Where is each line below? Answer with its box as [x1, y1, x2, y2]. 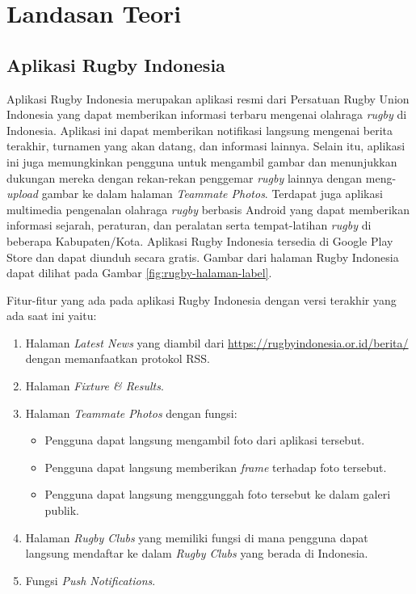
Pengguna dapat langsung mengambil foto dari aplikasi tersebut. [44, 432, 365, 449]
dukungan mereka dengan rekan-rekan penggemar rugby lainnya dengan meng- [6, 169, 397, 186]
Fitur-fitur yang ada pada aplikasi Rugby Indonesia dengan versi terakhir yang [6, 291, 397, 308]
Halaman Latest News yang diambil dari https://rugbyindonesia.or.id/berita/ [25, 334, 409, 351]
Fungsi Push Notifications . [25, 571, 156, 588]
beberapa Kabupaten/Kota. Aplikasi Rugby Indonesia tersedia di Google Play [6, 232, 393, 249]
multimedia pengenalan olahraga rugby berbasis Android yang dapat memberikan [6, 200, 410, 217]
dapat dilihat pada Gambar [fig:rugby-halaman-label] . [6, 264, 272, 281]
